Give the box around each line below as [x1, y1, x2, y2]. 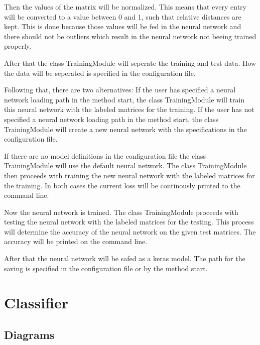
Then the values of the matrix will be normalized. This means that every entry [4, 2, 246, 12]
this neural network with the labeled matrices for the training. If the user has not [4, 104, 254, 114]
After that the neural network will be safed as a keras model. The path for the [4, 253, 245, 264]
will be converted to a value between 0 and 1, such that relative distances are [4, 11, 241, 22]
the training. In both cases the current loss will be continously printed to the [4, 180, 240, 190]
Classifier [4, 292, 69, 313]
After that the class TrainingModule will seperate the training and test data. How [4, 57, 256, 68]
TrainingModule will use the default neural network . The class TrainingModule [4, 160, 247, 171]
